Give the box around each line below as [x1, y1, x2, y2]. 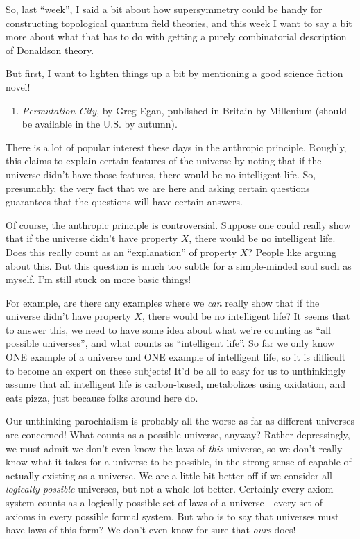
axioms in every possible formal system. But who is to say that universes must [6, 508, 339, 523]
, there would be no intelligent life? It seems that [142, 309, 350, 323]
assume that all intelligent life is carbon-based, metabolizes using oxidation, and [6, 377, 346, 391]
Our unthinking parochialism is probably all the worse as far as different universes [6, 413, 354, 428]
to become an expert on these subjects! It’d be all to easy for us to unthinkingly [6, 363, 346, 377]
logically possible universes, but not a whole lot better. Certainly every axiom [6, 481, 334, 496]
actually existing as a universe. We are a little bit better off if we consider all [6, 468, 332, 482]
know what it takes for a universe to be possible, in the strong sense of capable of [6, 454, 352, 469]
